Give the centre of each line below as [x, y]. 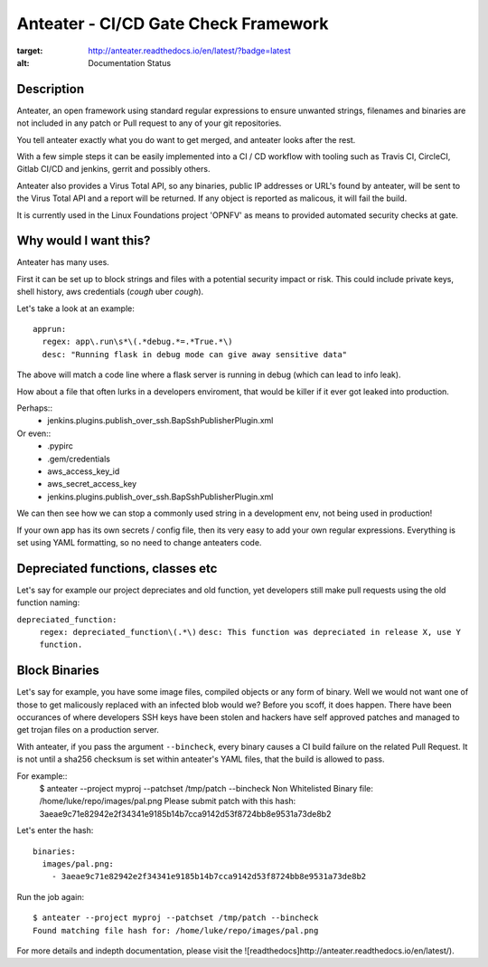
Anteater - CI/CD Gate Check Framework [173, 24]
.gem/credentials [79, 459]
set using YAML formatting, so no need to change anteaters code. [139, 542]
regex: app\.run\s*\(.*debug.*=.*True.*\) [138, 342]
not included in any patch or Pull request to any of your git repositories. [149, 123]
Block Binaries [58, 671]
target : [30, 51]
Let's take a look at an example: [75, 308]
